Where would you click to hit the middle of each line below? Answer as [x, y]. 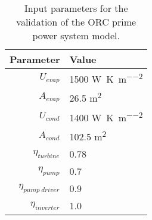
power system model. [76, 35]
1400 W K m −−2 [106, 116]
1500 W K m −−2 [106, 78]
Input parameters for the [76, 8]
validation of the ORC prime [76, 22]
